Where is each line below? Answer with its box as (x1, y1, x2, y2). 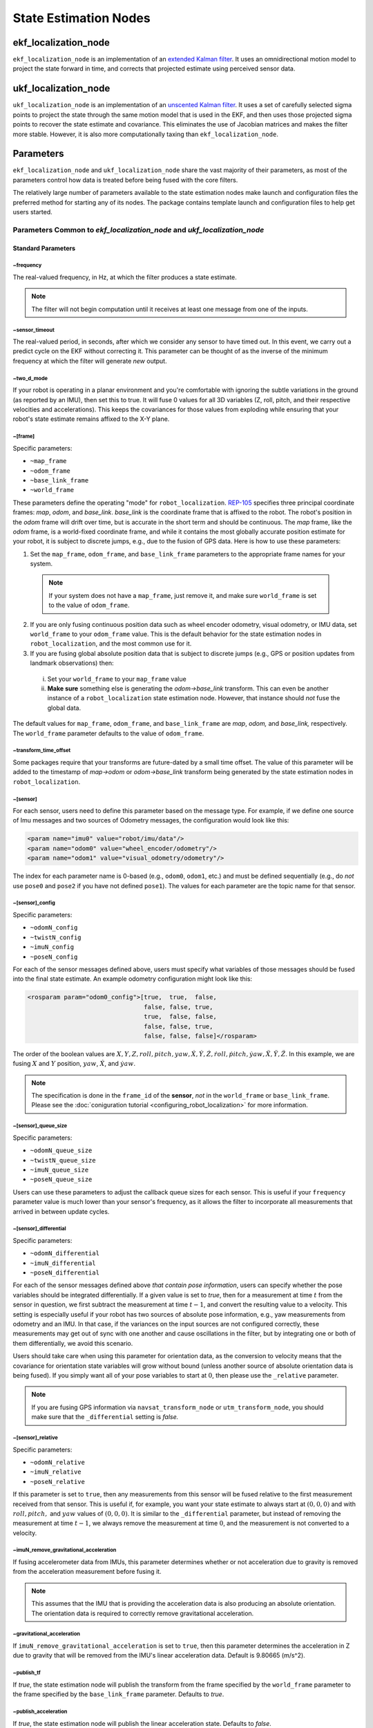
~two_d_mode (12, 375, 48, 382)
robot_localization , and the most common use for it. (30, 639, 192, 648)
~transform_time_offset (12, 747, 71, 754)
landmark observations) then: (30, 659, 114, 667)
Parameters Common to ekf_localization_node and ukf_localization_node (12, 225, 265, 234)
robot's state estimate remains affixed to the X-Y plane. (12, 415, 170, 423)
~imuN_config (30, 943, 75, 951)
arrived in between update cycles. (12, 1207, 110, 1216)
